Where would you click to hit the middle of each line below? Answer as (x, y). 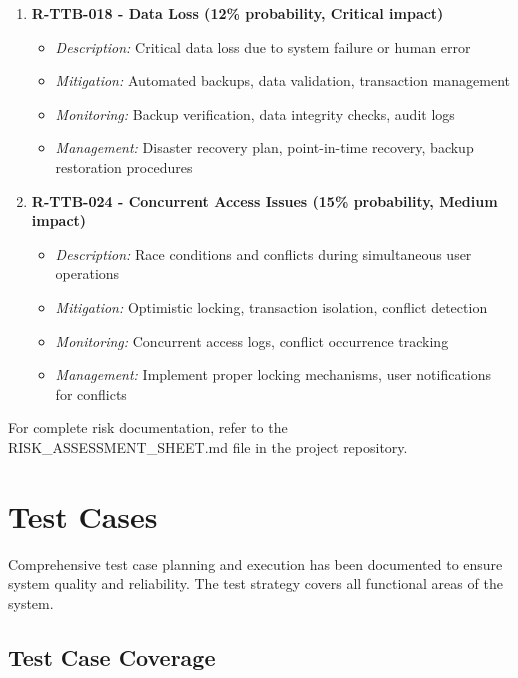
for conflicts (91, 393)
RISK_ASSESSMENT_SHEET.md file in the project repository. (208, 446)
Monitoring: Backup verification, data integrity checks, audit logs (255, 113)
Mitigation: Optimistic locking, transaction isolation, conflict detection (271, 306)
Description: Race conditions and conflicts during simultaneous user (263, 253)
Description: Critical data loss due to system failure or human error (263, 46)
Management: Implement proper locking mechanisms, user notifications (273, 374)
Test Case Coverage (112, 656)
